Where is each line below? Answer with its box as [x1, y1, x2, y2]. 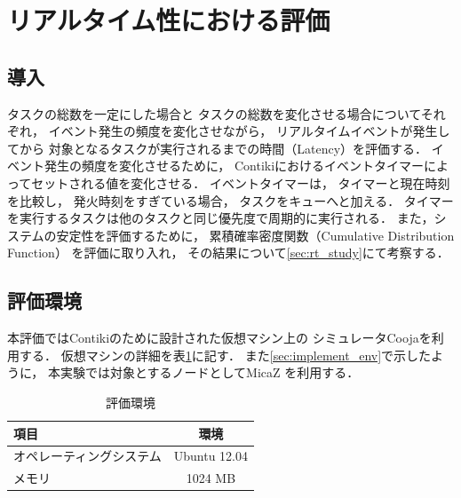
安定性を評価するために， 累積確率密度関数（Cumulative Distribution [56, 225, 455, 244]
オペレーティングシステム [13, 447, 162, 465]
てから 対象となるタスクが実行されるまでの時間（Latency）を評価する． [7, 138, 428, 157]
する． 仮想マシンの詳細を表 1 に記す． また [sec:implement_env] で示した [19, 345, 432, 364]
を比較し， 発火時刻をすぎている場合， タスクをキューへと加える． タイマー [7, 191, 454, 209]
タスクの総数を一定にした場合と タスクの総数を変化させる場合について [7, 104, 421, 123]
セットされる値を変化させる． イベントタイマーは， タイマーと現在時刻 [31, 173, 450, 192]
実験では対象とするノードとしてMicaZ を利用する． [60, 363, 360, 382]
